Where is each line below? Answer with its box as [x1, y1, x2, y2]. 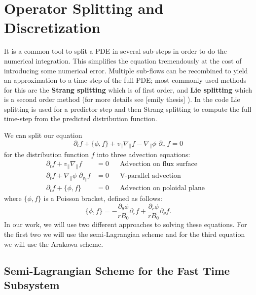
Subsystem [4, 277, 60, 292]
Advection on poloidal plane [120, 185, 205, 192]
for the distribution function [4, 149, 89, 159]
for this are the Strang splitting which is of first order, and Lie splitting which [4, 84, 253, 95]
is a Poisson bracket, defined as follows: [43, 193, 162, 203]
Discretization [4, 17, 101, 37]
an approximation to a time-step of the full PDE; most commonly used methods [4, 75, 247, 85]
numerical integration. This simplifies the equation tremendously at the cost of [4, 55, 242, 66]
